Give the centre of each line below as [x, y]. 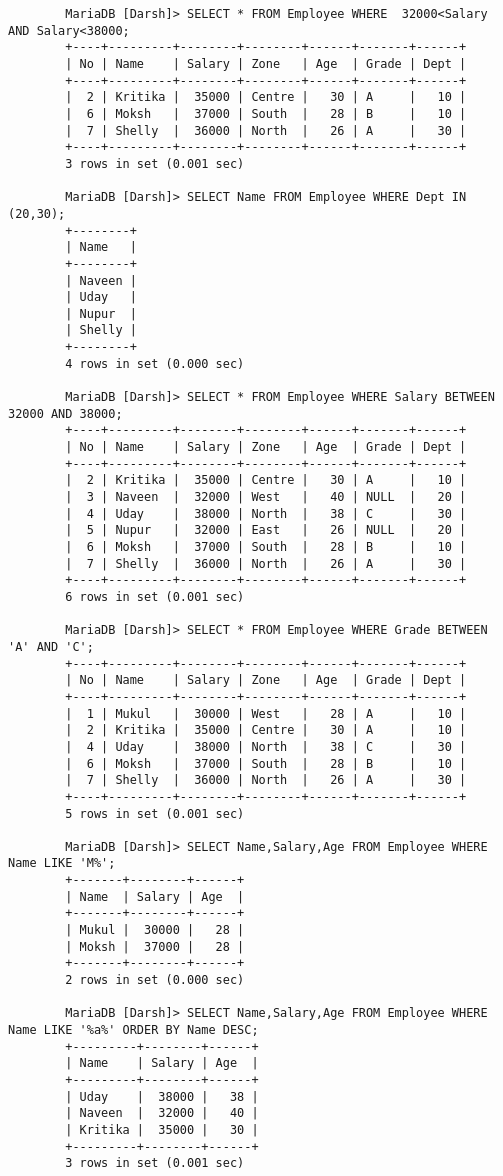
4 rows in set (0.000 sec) [155, 363]
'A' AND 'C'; [51, 646]
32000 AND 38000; [65, 413]
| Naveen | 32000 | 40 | [162, 1113]
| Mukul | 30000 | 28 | [155, 930]
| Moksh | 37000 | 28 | [155, 946]
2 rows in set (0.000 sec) [155, 980]
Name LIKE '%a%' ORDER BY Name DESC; [133, 1030]
